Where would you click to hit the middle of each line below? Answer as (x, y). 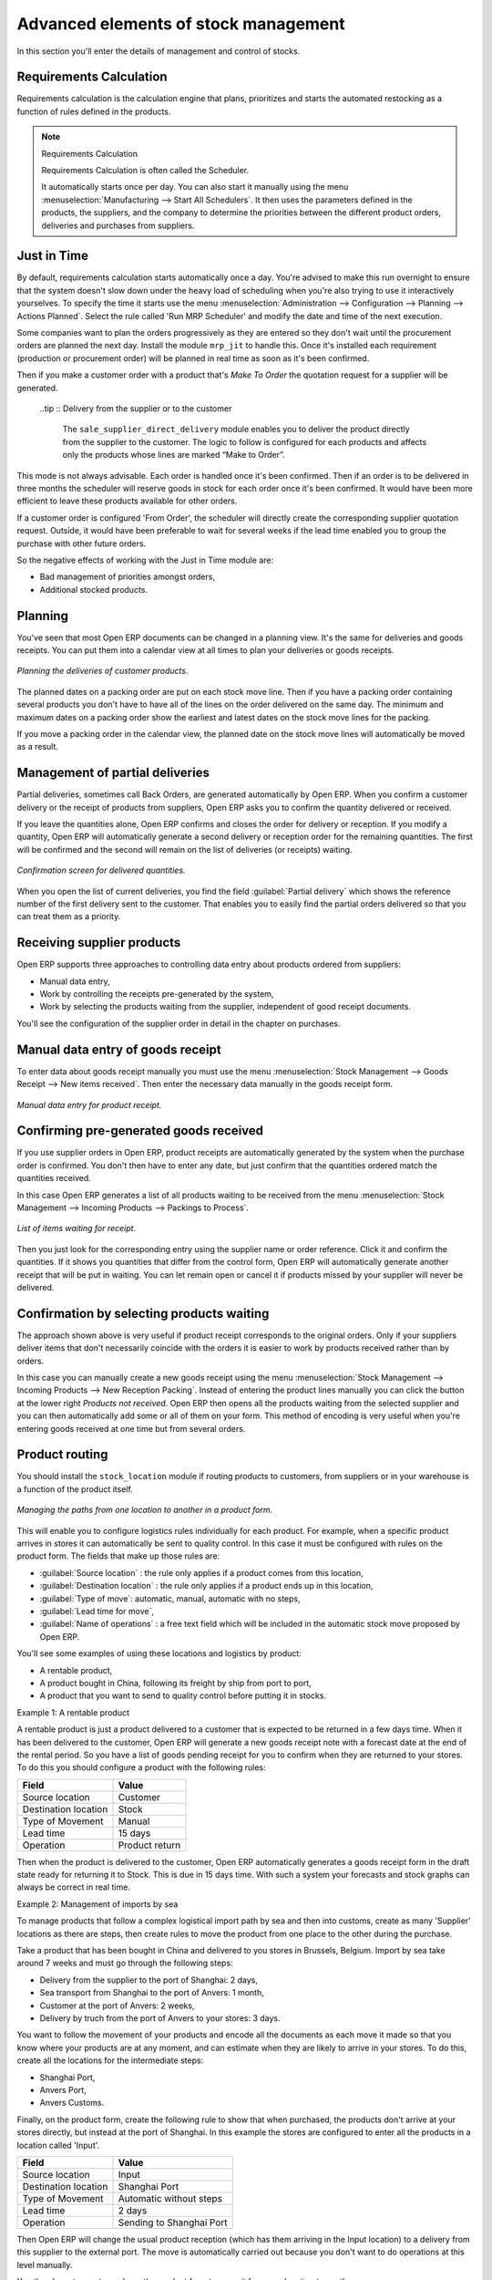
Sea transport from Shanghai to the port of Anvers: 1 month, (152, 1993)
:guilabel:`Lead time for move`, (97, 1611)
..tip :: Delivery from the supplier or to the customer (136, 409)
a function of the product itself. (75, 1489)
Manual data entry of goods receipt (119, 1049)
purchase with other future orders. (82, 544)
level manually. (45, 2264)
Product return (149, 1845)
